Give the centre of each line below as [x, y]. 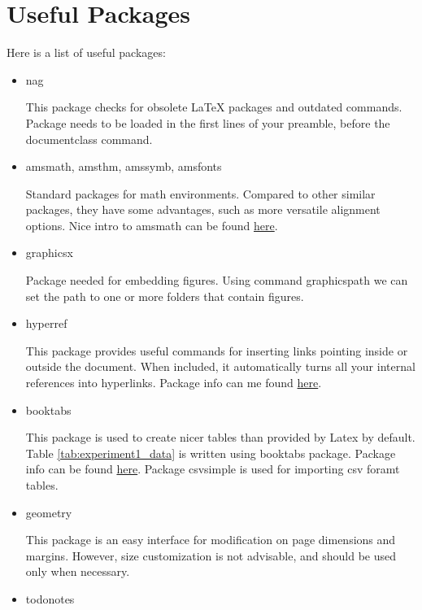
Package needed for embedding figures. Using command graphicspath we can [217, 280]
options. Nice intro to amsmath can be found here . [152, 225]
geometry [49, 512]
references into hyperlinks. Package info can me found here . [174, 383]
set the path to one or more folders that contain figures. [165, 296]
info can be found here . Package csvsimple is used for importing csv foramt [213, 469]
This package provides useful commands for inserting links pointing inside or [217, 350]
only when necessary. [78, 571]
